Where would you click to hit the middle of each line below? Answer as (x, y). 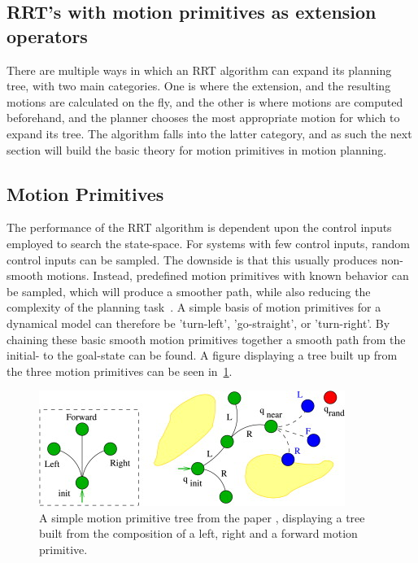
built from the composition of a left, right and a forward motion (198, 533)
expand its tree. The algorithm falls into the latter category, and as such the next (209, 133)
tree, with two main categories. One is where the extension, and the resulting (199, 86)
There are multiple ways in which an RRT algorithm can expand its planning (199, 70)
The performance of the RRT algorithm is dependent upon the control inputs (199, 227)
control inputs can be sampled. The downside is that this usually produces (192, 259)
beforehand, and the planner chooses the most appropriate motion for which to (203, 118)
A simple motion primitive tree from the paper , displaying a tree (202, 517)
